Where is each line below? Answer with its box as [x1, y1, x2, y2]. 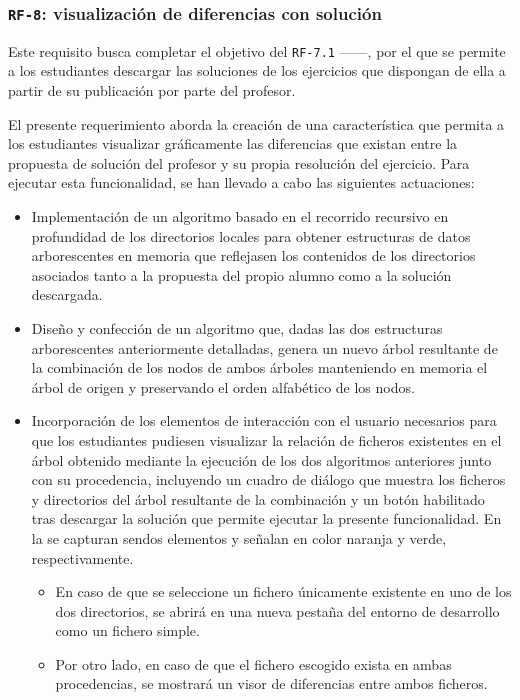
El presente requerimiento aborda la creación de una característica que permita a [8, 113, 505, 134]
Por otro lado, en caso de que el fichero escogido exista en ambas [55, 653, 452, 674]
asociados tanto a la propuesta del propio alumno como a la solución [31, 264, 452, 285]
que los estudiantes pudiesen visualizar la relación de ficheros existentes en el [31, 429, 502, 450]
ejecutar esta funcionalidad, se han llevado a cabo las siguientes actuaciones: [8, 172, 475, 193]
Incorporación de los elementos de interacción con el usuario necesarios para [31, 410, 497, 431]
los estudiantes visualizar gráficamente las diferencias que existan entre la [8, 133, 458, 154]
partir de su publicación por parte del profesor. [8, 80, 296, 101]
